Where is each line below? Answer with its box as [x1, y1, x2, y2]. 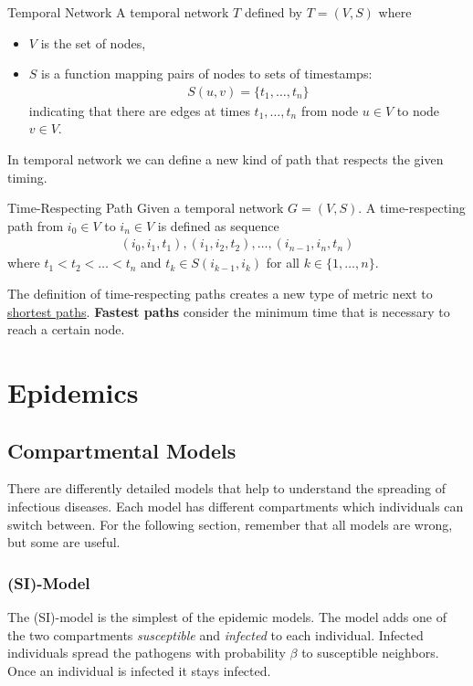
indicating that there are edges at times [28, 100, 250, 120]
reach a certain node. [7, 320, 125, 339]
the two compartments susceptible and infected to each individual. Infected [7, 625, 424, 644]
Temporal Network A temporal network [7, 3, 229, 21]
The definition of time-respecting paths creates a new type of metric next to [7, 284, 433, 302]
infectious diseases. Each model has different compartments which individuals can [7, 496, 464, 515]
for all [266, 253, 300, 272]
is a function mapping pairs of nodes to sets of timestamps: [41, 64, 373, 83]
